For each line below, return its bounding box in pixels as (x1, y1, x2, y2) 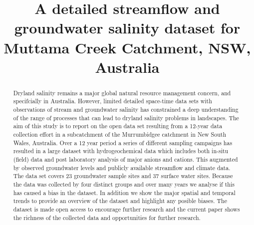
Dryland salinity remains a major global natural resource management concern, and (13, 88, 231, 97)
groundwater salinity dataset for (14, 17, 241, 38)
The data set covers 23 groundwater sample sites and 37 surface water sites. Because (13, 172, 233, 180)
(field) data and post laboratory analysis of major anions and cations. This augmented (13, 155, 238, 163)
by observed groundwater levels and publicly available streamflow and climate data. (13, 163, 231, 172)
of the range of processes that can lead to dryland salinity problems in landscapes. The (13, 113, 239, 122)
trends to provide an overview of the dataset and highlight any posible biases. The (13, 197, 227, 205)
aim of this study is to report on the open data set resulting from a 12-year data (13, 122, 223, 130)
